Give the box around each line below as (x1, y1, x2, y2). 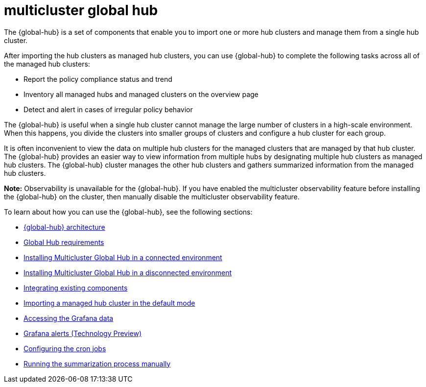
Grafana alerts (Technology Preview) (24, 329, 142, 338)
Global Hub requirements (24, 238, 104, 246)
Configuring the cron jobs (24, 344, 106, 353)
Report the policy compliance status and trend (24, 74, 172, 83)
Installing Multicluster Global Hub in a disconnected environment (24, 268, 232, 277)
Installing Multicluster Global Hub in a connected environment (24, 253, 222, 262)
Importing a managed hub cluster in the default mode (24, 298, 195, 307)
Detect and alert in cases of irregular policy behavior (24, 105, 193, 114)
